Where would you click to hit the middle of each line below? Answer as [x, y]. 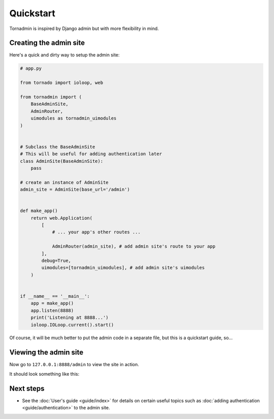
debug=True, [56, 260]
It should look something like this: [44, 374]
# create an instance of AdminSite [64, 182]
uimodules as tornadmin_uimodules [74, 118]
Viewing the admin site [46, 353]
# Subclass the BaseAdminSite [58, 147]
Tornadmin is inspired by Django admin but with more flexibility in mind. [84, 28]
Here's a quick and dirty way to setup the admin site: [64, 55]
